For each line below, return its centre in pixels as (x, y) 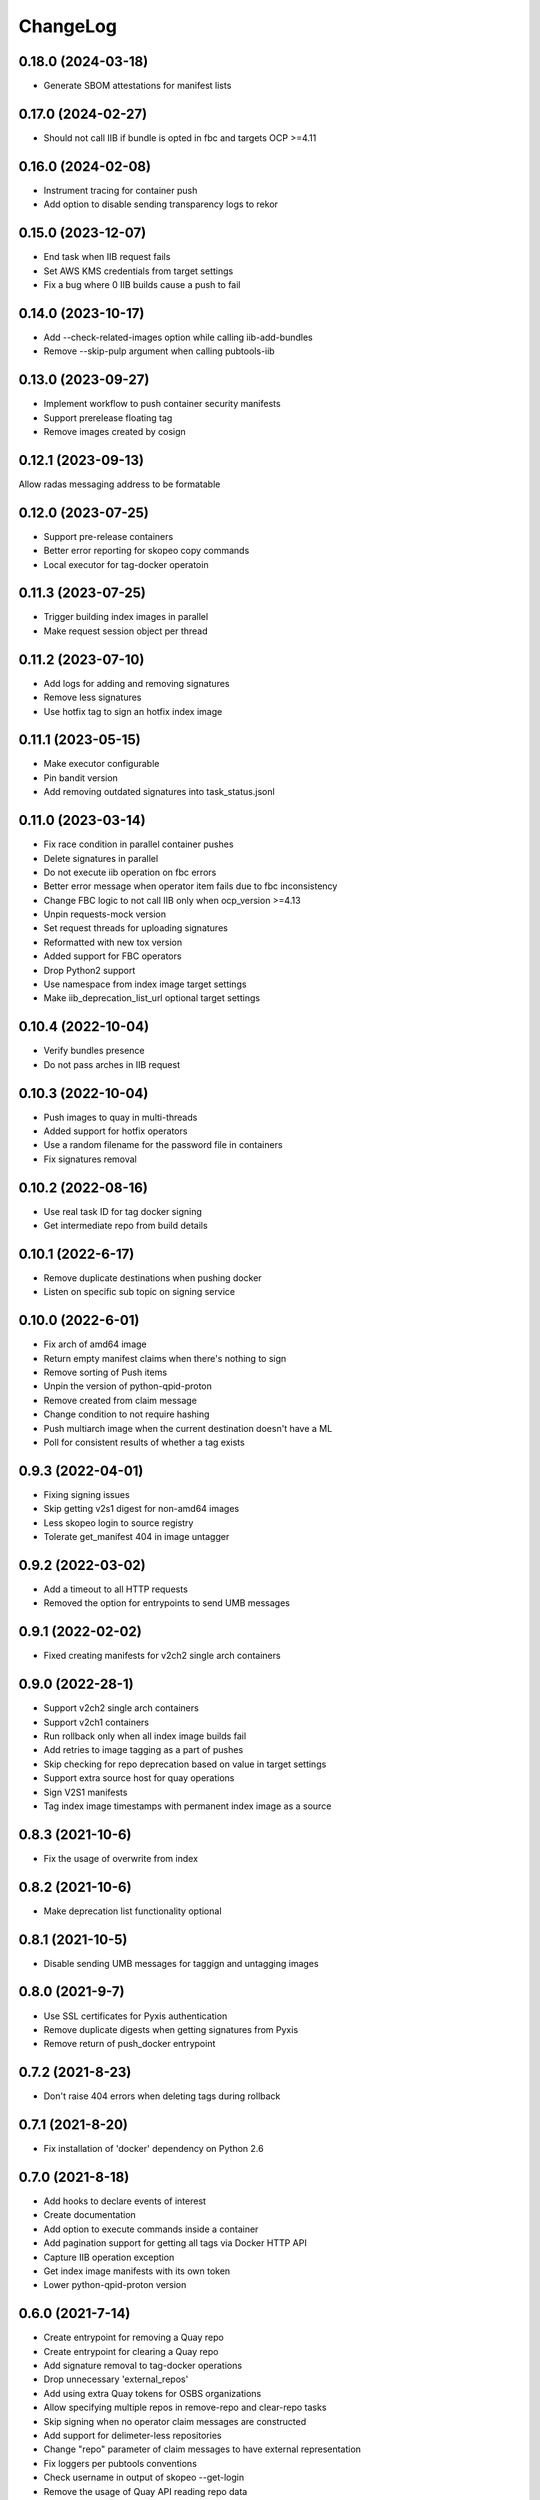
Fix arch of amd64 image (95, 1344)
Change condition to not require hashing (126, 1414)
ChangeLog (67, 26)
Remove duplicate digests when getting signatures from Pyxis (171, 2029)
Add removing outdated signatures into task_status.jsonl (159, 792)
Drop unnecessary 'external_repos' (116, 2379)
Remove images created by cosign (115, 431)
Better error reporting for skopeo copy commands (146, 551)
